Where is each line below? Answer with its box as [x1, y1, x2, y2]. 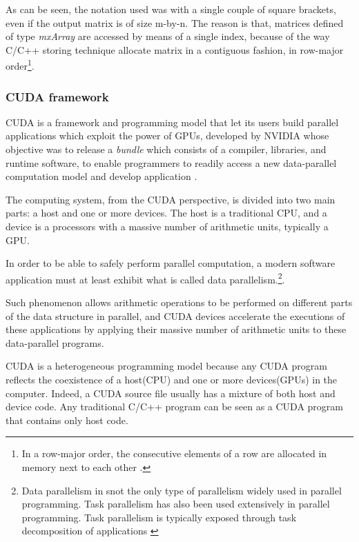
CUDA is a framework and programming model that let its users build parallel [6, 114, 339, 129]
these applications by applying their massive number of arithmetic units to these [6, 322, 347, 337]
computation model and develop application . [6, 169, 197, 183]
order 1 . [6, 57, 35, 73]
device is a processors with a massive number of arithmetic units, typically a [6, 219, 329, 233]
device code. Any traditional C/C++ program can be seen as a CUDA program [6, 399, 343, 414]
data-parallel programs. [6, 335, 104, 350]
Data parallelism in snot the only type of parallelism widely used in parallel [21, 483, 342, 497]
